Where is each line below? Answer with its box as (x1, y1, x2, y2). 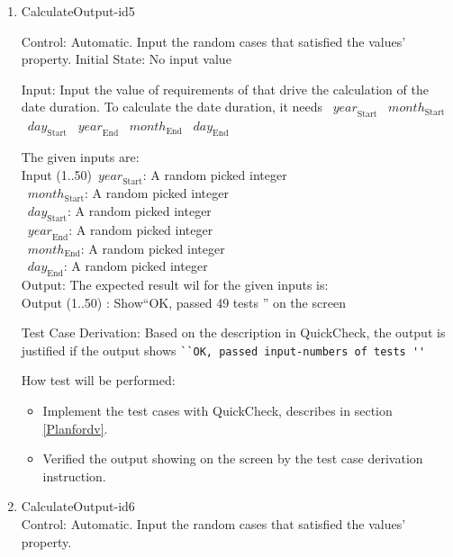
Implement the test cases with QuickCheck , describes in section (42, 400, 393, 419)
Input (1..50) (21, 165, 92, 184)
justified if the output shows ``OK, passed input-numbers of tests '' (21, 340, 426, 359)
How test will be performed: (21, 371, 176, 390)
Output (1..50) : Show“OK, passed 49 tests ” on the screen (21, 292, 346, 311)
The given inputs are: (21, 147, 140, 166)
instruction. (42, 466, 106, 485)
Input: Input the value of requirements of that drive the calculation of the (21, 79, 429, 98)
